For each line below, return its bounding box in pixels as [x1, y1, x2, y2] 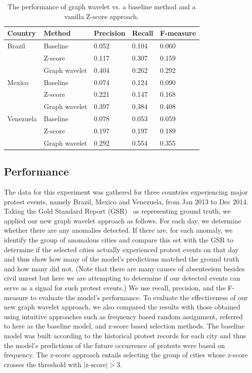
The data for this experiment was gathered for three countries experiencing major [4, 187, 248, 197]
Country [7, 28, 36, 38]
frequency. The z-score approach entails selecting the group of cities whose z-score [4, 350, 248, 360]
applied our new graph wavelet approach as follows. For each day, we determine [4, 215, 241, 225]
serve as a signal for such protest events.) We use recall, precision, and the [4, 283, 226, 293]
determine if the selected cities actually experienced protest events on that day [4, 244, 239, 254]
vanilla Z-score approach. [64, 11, 139, 21]
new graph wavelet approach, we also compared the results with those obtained [4, 302, 240, 312]
